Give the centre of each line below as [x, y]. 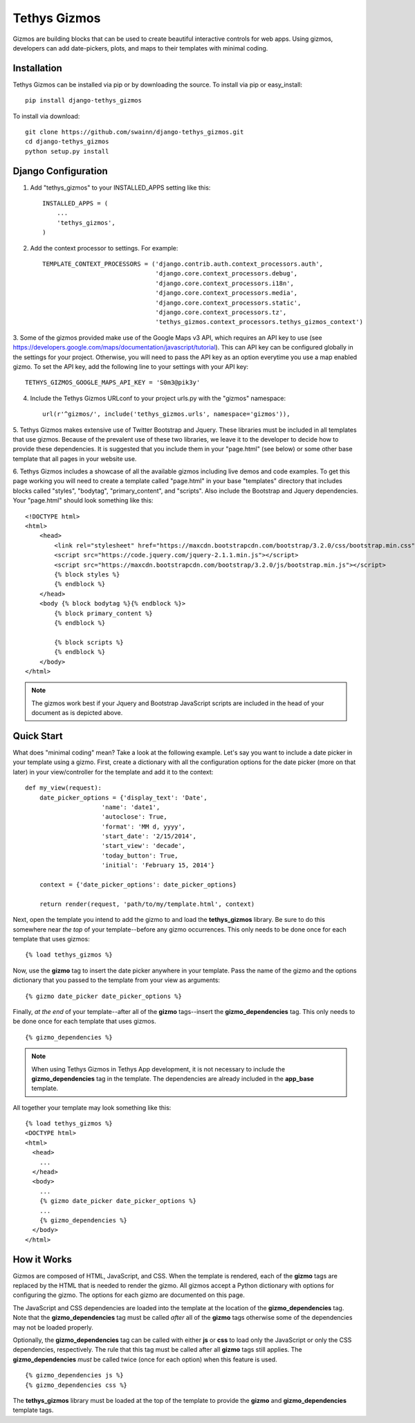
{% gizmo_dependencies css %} [76, 1385]
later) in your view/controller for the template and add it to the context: [113, 772]
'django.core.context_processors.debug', [227, 274]
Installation [37, 68]
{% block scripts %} [89, 642]
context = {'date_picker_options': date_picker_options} [138, 885]
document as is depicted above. [77, 713]
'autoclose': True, [134, 817]
